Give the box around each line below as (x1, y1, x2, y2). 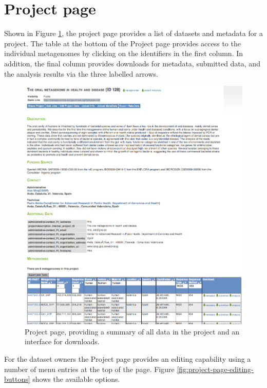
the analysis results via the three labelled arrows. (4, 68, 158, 79)
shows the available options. (32, 374, 120, 384)
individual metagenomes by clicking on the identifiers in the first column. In (4, 48, 243, 59)
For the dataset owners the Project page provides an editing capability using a (4, 354, 251, 364)
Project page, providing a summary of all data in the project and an (25, 326, 240, 337)
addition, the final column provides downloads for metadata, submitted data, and (4, 58, 260, 68)
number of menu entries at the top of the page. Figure (4, 363, 175, 374)
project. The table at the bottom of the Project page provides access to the (4, 38, 241, 48)
